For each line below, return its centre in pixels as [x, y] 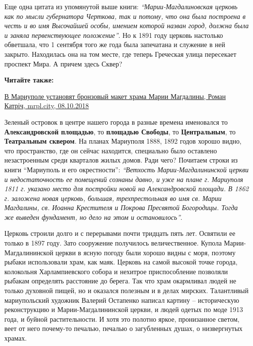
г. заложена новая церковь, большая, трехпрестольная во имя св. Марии [113, 198]
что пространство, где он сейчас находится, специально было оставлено [111, 150]
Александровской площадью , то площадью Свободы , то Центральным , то [120, 131]
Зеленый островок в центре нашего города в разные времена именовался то [116, 122]
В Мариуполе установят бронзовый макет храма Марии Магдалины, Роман [115, 96]
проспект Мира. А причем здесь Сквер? [63, 63]
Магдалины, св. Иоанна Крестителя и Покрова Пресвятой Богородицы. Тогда [121, 207]
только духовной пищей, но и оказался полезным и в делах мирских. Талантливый [126, 290]
